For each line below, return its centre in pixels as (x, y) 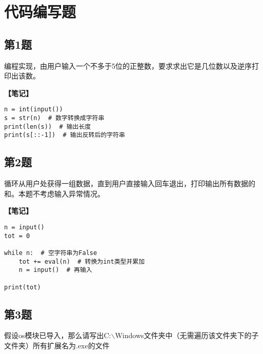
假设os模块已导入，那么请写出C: (58, 335)
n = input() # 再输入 (55, 270)
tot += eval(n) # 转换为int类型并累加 (82, 261)
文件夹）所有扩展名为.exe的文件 (57, 346)
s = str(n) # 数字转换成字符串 (54, 118)
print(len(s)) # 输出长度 (48, 126)
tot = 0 (17, 236)
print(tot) (23, 287)
